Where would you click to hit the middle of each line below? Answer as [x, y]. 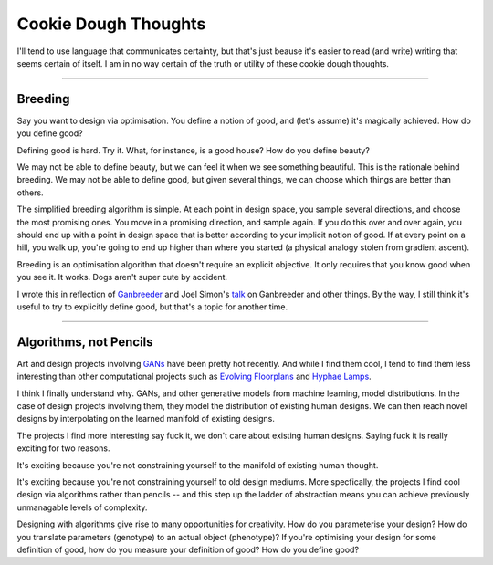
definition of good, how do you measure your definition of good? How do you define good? [188, 549]
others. [31, 193]
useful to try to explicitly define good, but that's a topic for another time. [152, 307]
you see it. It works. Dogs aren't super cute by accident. [122, 277]
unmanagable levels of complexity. [82, 507]
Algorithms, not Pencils [85, 342]
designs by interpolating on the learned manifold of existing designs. [146, 419]
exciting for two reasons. [63, 448]
